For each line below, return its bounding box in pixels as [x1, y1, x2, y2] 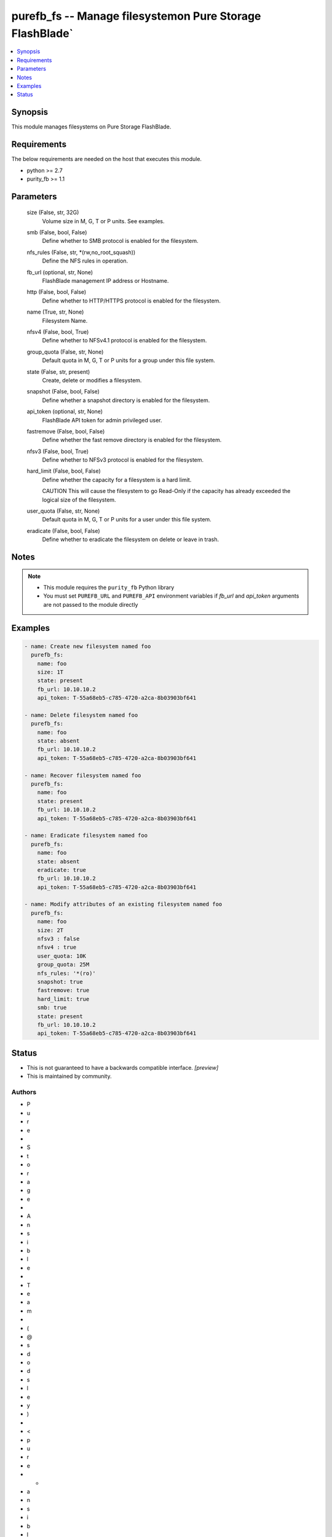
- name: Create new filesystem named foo [24, 642, 151, 650]
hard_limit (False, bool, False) [26, 467, 101, 475]
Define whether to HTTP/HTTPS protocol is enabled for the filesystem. [42, 297, 221, 304]
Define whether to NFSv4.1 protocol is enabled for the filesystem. [42, 337, 207, 344]
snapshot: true [37, 978, 83, 985]
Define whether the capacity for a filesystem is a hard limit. [42, 476, 192, 483]
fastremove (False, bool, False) [26, 427, 105, 435]
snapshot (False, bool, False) [26, 388, 100, 395]
